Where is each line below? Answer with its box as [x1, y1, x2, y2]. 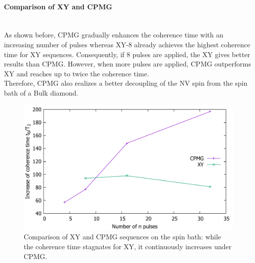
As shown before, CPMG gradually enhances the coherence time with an [4, 30, 223, 40]
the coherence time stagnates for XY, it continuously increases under [24, 241, 232, 251]
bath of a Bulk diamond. [4, 87, 78, 98]
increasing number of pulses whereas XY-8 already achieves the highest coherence [4, 39, 251, 49]
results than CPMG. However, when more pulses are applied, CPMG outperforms [4, 59, 251, 69]
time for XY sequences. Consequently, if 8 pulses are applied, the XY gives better [4, 49, 251, 59]
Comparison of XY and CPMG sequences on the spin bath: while [24, 231, 221, 242]
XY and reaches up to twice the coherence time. [4, 68, 149, 78]
